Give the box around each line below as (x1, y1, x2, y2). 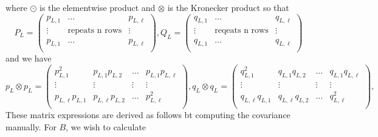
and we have (5, 52, 52, 65)
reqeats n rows (215, 26, 269, 35)
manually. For (5, 120, 57, 133)
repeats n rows (67, 26, 122, 35)
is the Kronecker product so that (167, 1, 289, 13)
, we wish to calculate (66, 120, 146, 133)
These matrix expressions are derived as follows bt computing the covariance (5, 108, 290, 121)
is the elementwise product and (40, 1, 156, 13)
